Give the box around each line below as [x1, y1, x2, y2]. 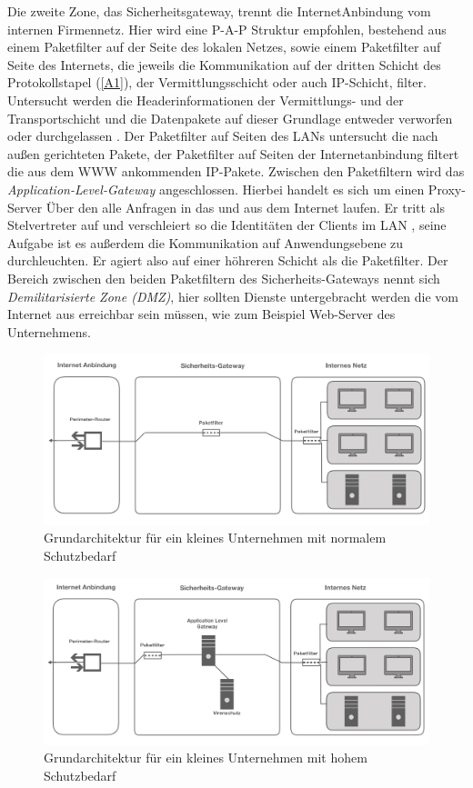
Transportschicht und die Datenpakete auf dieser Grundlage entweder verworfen [7, 108, 453, 127]
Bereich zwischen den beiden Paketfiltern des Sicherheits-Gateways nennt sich [7, 268, 440, 287]
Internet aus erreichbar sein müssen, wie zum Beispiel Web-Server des [7, 304, 396, 324]
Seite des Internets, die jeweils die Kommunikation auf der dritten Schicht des [7, 55, 441, 74]
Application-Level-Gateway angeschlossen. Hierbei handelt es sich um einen [7, 179, 425, 198]
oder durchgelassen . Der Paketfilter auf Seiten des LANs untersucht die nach [7, 126, 438, 145]
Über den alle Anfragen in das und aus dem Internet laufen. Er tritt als [45, 197, 446, 216]
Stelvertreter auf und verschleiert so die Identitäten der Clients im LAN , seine [7, 215, 447, 234]
